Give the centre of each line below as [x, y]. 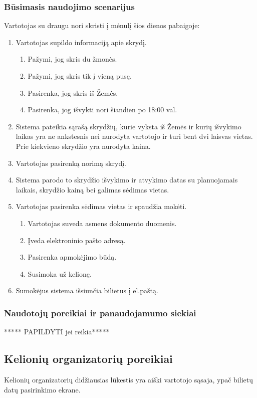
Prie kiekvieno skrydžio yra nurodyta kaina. [83, 146]
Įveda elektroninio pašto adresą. [77, 240]
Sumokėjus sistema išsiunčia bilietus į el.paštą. [87, 290]
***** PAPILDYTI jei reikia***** [57, 332]
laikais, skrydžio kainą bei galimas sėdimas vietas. [92, 189]
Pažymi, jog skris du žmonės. [72, 59]
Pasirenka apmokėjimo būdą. [72, 257]
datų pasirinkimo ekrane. [42, 389]
